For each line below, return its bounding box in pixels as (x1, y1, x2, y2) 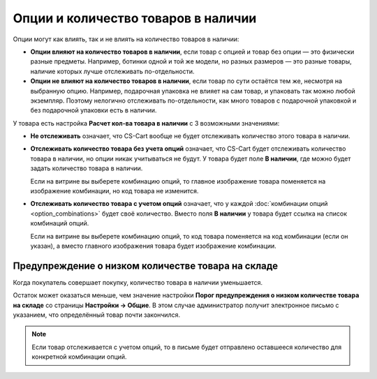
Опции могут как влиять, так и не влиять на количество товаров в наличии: (13, 35, 239, 43)
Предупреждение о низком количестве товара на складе (13, 260, 279, 272)
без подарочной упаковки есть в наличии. (30, 106, 157, 114)
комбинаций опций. (30, 219, 89, 228)
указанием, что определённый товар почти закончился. (13, 311, 181, 319)
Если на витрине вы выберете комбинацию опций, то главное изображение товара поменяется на (30, 177, 326, 185)
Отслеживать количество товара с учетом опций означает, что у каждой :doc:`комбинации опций (30, 200, 328, 208)
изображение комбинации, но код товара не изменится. (30, 187, 199, 195)
